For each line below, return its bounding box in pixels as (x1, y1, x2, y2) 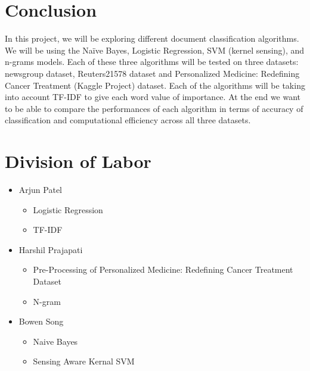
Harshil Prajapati (18, 243, 83, 255)
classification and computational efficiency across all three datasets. (5, 114, 251, 126)
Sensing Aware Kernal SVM (33, 355, 135, 367)
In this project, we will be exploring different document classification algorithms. (5, 32, 299, 45)
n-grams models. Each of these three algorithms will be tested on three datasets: (5, 55, 299, 68)
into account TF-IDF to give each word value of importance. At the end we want (5, 91, 301, 103)
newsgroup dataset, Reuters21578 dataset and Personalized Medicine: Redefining (5, 67, 300, 79)
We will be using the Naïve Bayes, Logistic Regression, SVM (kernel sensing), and (5, 43, 305, 56)
